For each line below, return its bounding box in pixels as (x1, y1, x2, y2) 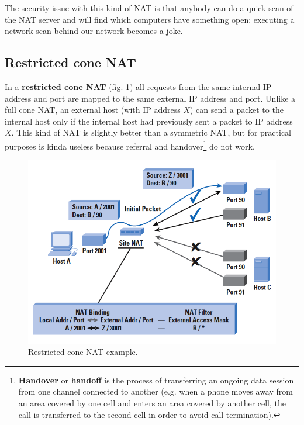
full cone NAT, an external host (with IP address (5, 103, 181, 116)
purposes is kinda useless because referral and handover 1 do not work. (5, 138, 255, 152)
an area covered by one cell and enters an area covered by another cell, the (18, 396, 286, 409)
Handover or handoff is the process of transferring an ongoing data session (18, 374, 294, 386)
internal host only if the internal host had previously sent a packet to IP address (5, 115, 293, 127)
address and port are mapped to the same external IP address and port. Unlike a (5, 92, 296, 104)
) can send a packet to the (190, 103, 284, 116)
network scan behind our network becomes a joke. (5, 25, 183, 37)
